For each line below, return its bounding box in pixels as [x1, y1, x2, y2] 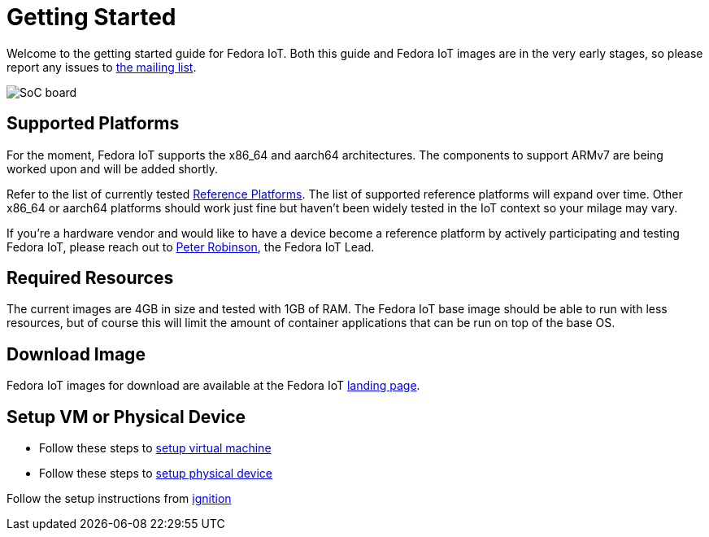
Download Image [7, 343, 146, 365]
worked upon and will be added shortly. [7, 161, 219, 176]
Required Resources [7, 268, 174, 289]
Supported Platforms [7, 113, 180, 134]
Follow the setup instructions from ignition [7, 491, 232, 506]
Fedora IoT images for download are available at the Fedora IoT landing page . [7, 378, 420, 393]
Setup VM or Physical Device [7, 406, 246, 427]
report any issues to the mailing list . [7, 59, 197, 74]
